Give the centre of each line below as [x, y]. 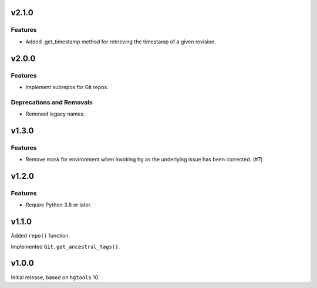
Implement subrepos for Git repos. [67, 87]
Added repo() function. [41, 236]
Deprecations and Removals [52, 102]
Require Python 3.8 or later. [59, 205]
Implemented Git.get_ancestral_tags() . [65, 246]
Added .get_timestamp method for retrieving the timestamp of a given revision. [121, 42]
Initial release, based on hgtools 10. [55, 277]
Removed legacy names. [55, 114]
